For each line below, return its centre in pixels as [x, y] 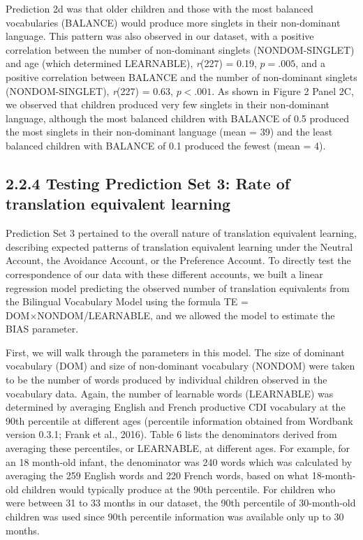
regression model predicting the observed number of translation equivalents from [178, 287]
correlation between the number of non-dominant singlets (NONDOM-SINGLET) [180, 49]
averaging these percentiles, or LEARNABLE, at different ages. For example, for [178, 448]
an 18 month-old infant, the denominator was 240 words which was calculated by [179, 461]
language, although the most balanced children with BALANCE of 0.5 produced [177, 118]
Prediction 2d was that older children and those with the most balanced [160, 8]
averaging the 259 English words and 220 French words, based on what [157, 475]
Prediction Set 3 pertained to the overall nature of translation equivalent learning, [181, 233]
